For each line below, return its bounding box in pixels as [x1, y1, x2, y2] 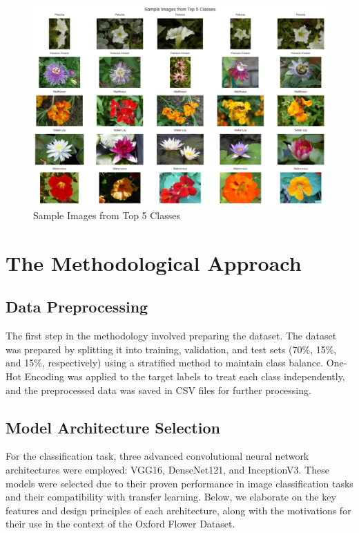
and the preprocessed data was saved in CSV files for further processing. [6, 382, 311, 397]
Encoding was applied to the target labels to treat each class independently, [24, 368, 345, 383]
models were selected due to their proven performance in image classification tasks [6, 476, 353, 490]
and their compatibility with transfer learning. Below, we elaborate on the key [6, 489, 336, 504]
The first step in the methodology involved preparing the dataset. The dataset [6, 328, 337, 343]
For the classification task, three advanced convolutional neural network [6, 449, 309, 463]
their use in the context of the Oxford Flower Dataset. [6, 516, 235, 531]
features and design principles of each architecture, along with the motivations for [6, 503, 351, 517]
